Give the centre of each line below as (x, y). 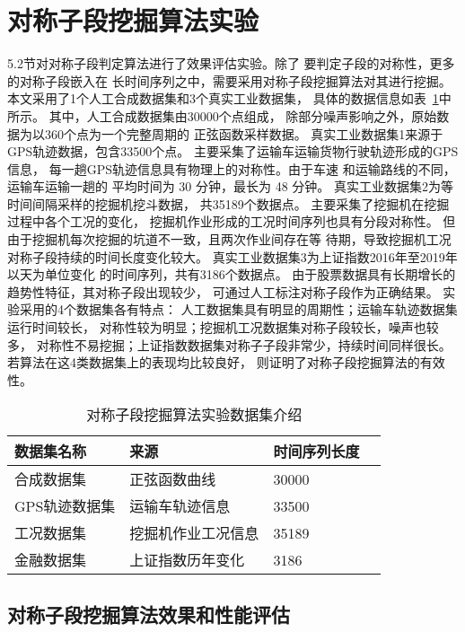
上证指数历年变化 (187, 560)
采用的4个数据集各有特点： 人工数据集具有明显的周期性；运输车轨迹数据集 (238, 309)
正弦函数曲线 (173, 479)
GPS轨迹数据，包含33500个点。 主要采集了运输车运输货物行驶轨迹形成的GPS (233, 151)
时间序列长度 (316, 452)
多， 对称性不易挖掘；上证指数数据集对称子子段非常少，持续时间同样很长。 (229, 344)
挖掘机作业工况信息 (194, 533)
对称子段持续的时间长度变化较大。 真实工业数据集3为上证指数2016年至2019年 (232, 256)
